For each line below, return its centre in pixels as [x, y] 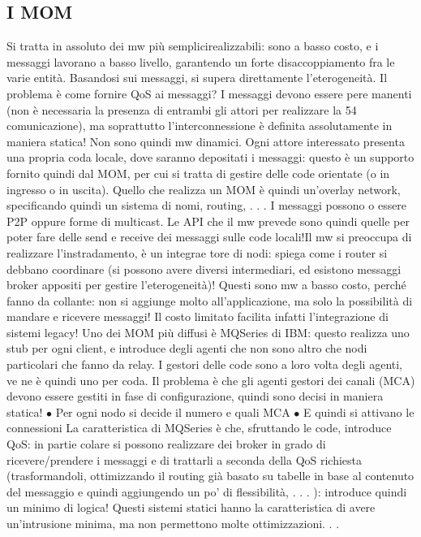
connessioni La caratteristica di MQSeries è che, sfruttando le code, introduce [199, 428]
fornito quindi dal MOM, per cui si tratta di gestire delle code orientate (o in [198, 173]
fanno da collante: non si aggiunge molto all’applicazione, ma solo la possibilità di [210, 300]
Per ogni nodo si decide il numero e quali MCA [173, 411]
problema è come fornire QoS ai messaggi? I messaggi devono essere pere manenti [209, 93]
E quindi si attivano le [359, 411]
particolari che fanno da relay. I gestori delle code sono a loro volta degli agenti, [205, 364]
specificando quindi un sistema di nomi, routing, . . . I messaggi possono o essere [207, 205]
